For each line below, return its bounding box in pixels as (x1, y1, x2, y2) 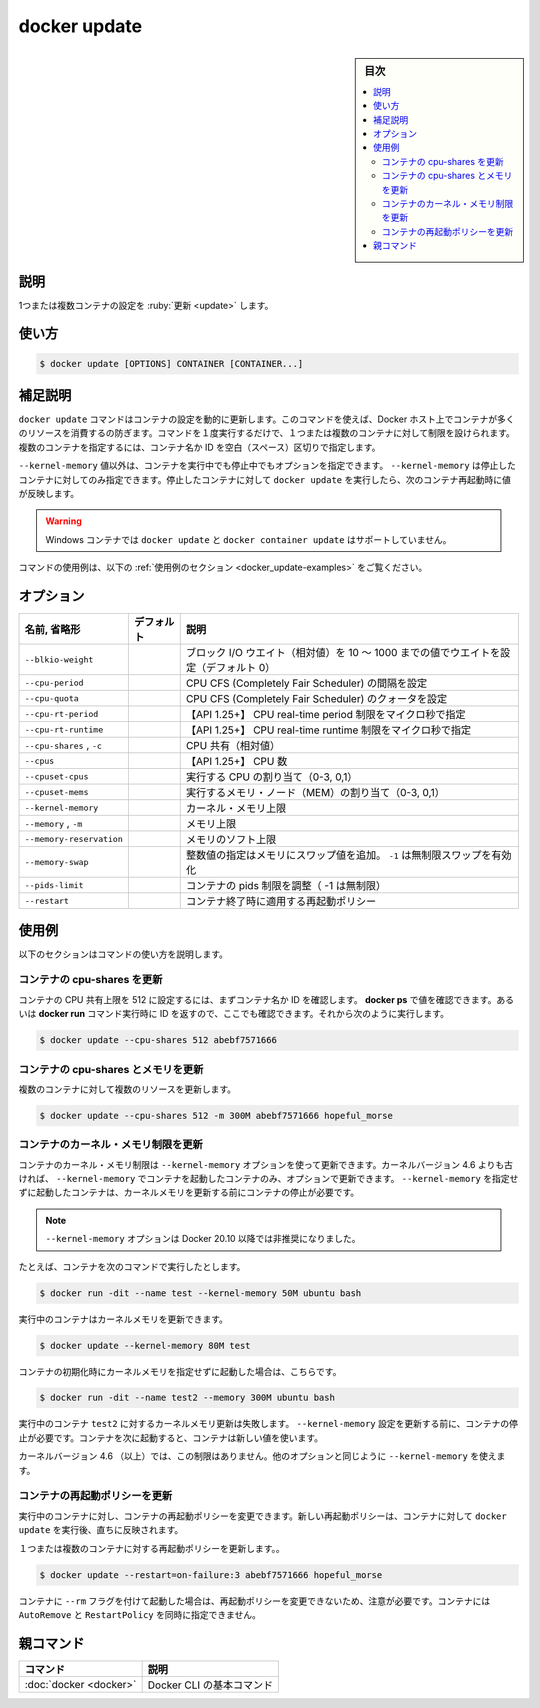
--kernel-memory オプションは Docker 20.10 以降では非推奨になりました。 (45, 1233, 361, 1245)
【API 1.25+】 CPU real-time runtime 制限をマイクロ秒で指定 (185, 723, 472, 737)
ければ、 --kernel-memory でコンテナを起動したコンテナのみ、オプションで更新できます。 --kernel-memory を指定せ (18, 1173, 519, 1184)
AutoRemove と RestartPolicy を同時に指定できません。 (18, 1608, 262, 1620)
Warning (45, 515, 82, 527)
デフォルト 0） (205, 661, 276, 675)
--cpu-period (24, 677, 84, 688)
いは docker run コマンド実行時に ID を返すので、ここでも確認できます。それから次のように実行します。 (18, 1008, 450, 1020)
